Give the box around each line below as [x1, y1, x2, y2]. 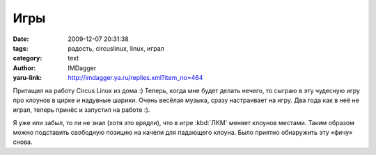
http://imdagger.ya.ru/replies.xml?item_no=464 [68, 74, 203, 82]
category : [13, 54, 42, 63]
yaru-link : [13, 74, 42, 82]
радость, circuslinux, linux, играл [68, 44, 165, 52]
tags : [13, 44, 29, 52]
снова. [13, 138, 33, 146]
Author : [13, 63, 36, 72]
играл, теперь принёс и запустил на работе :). [13, 106, 150, 114]
